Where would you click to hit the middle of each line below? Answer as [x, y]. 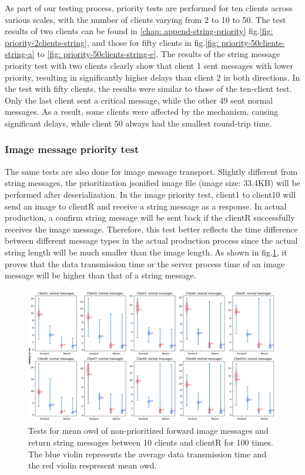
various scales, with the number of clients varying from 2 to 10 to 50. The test [145, 19]
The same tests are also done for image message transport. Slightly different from [151, 171]
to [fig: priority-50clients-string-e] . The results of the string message [159, 54]
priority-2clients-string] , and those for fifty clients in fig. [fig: [112, 42]
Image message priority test [72, 149]
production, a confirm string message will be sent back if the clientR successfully [150, 217]
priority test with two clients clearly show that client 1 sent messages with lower [149, 65]
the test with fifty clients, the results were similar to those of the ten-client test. [148, 89]
